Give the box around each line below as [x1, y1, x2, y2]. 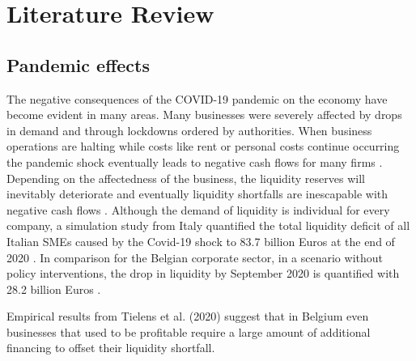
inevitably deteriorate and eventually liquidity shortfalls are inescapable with [6, 185, 388, 202]
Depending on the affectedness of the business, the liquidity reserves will [6, 169, 365, 186]
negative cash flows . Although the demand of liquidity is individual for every [6, 201, 390, 218]
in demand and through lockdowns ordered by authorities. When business [6, 121, 372, 138]
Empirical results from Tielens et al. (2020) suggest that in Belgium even [6, 308, 369, 325]
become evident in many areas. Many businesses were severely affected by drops [6, 106, 402, 123]
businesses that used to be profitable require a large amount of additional [6, 323, 371, 340]
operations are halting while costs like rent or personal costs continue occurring [6, 138, 400, 155]
